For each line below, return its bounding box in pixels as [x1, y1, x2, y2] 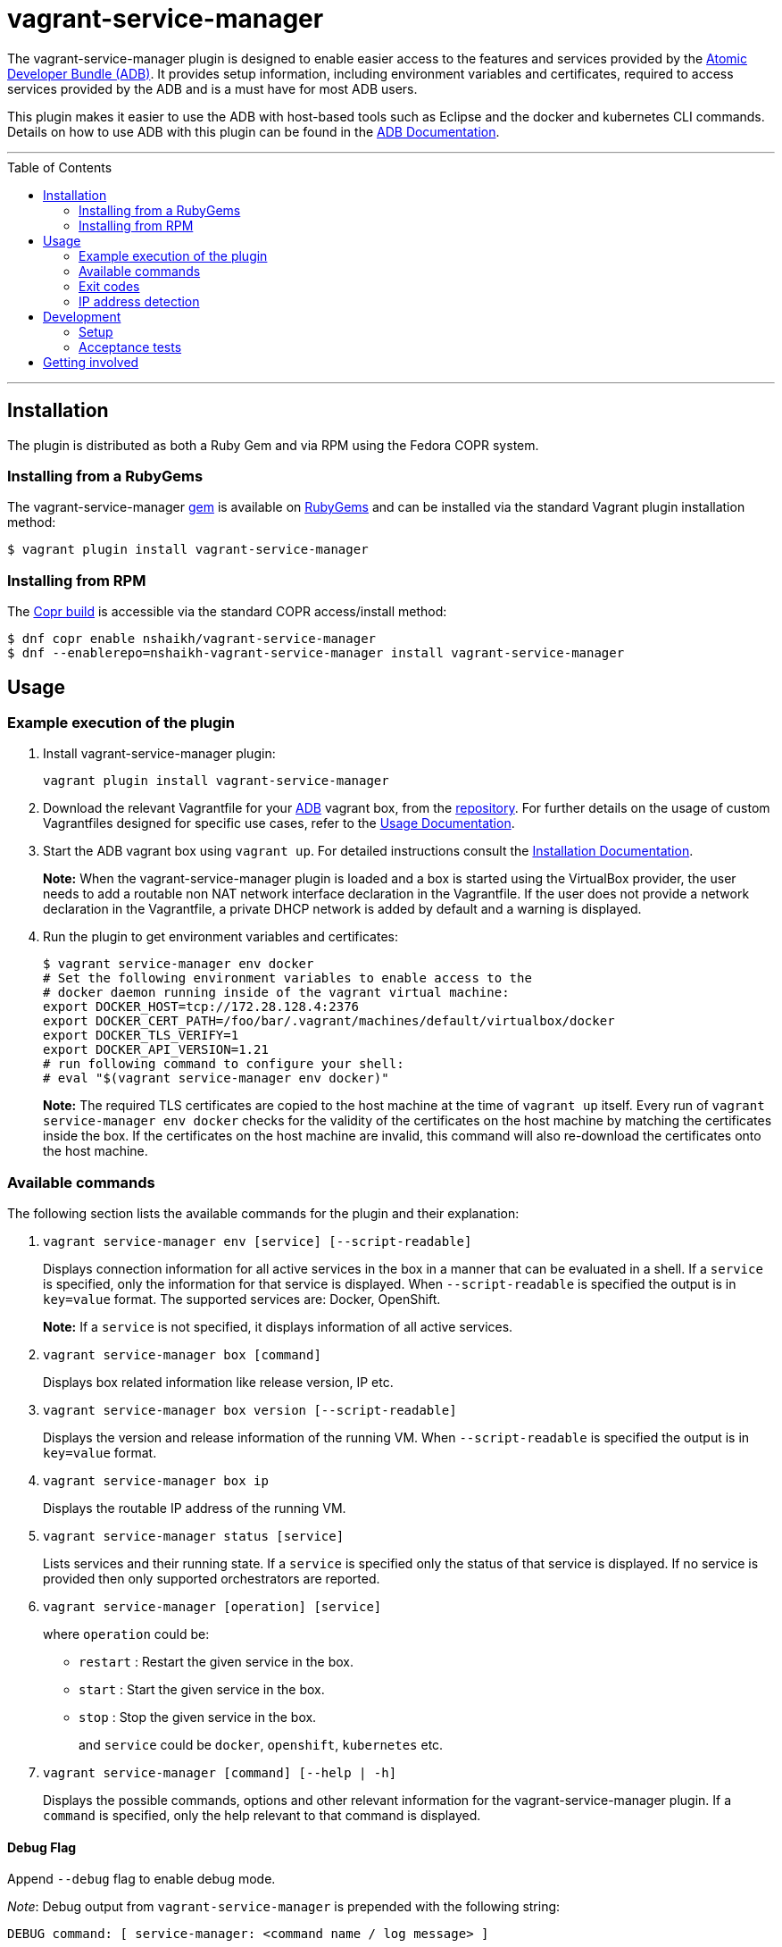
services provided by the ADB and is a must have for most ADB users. [7, 80, 418, 96]
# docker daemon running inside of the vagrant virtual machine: [43, 985, 510, 1000]
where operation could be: [43, 1626, 210, 1642]
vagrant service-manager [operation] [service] [43, 1600, 382, 1615]
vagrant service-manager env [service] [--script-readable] [43, 1234, 472, 1249]
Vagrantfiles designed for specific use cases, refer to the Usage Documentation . [43, 815, 515, 831]
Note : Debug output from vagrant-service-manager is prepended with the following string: [7, 1899, 561, 1915]
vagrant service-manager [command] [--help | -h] [43, 1766, 397, 1781]
